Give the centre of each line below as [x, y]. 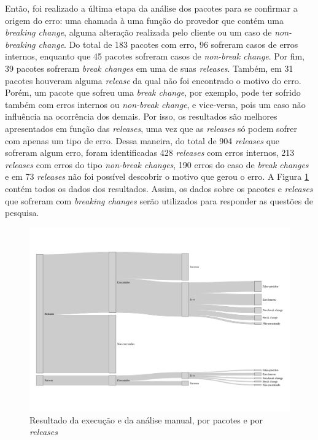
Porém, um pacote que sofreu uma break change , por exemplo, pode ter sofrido [153, 92]
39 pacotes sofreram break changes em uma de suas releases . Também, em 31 [149, 68]
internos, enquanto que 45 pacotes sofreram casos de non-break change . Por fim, [155, 56]
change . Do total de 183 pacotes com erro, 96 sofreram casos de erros [168, 44]
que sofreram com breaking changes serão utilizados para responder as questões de [159, 200]
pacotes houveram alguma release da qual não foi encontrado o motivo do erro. [153, 80]
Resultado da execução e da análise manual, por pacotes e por [146, 419]
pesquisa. [22, 213]
